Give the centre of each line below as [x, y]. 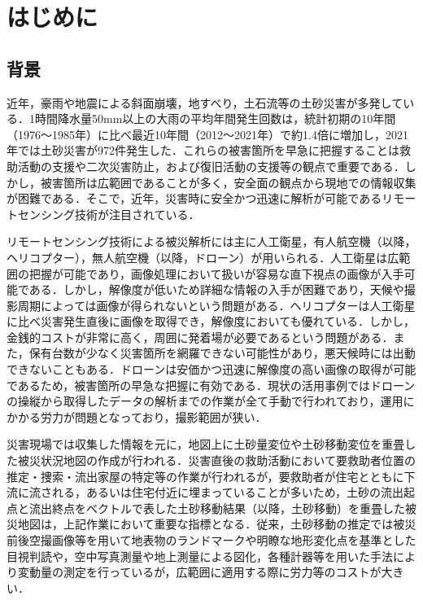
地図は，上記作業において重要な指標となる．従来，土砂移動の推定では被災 [217, 524]
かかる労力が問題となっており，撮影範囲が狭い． [137, 416]
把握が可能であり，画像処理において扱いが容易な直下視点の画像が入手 [216, 273]
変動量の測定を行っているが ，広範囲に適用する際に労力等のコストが [199, 572]
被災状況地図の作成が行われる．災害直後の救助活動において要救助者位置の [216, 460]
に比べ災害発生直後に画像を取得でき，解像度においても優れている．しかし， [211, 321]
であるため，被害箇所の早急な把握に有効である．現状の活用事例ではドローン [211, 385]
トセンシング [41, 214]
